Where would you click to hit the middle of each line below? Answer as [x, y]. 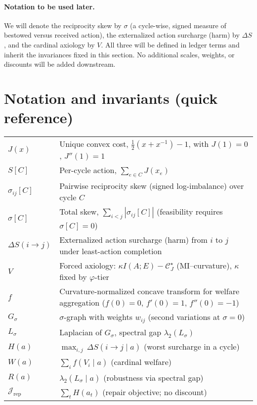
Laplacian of [81, 332]
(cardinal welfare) [141, 362]
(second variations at [184, 317]
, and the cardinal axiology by [49, 44]
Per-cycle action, [88, 170]
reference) [39, 117]
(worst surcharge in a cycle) [192, 347]
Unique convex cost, [94, 144]
